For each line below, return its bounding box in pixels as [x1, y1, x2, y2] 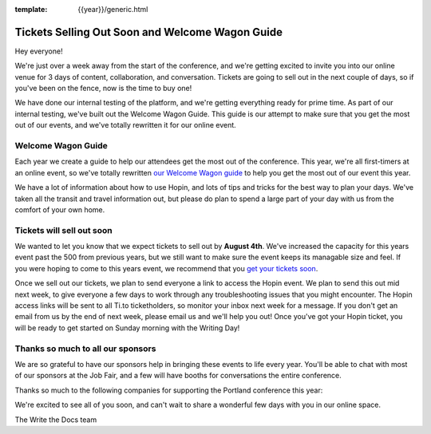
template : [14, 5, 48, 14]
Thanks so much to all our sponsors [14, 343, 156, 354]
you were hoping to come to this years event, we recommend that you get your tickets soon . [14, 263, 318, 273]
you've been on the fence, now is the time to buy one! [14, 84, 192, 93]
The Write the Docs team [14, 415, 97, 424]
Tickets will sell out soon [14, 224, 113, 235]
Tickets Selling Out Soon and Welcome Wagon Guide [14, 25, 283, 39]
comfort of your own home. [14, 204, 105, 215]
